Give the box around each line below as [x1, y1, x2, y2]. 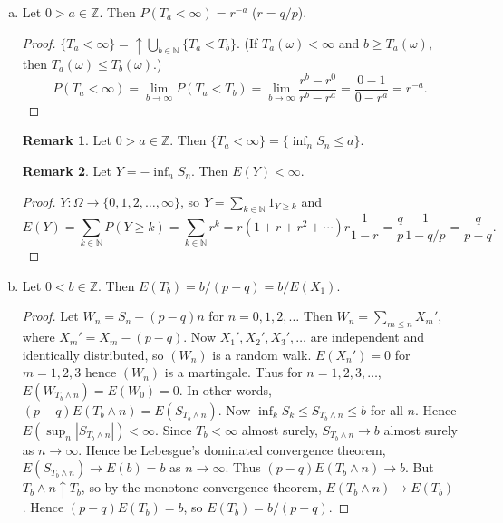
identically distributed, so [22, 344, 164, 363]
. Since [155, 420, 192, 439]
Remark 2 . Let [22, 160, 112, 179]
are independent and [310, 327, 425, 346]
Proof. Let [22, 306, 79, 325]
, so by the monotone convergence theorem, [81, 478, 322, 497]
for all [370, 400, 403, 419]
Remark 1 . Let [22, 131, 112, 150]
